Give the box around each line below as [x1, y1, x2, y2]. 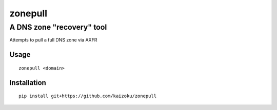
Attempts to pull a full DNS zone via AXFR [9, 37, 97, 43]
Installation [9, 78, 46, 87]
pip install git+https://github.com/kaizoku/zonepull [18, 93, 156, 99]
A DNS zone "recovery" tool [9, 23, 107, 32]
